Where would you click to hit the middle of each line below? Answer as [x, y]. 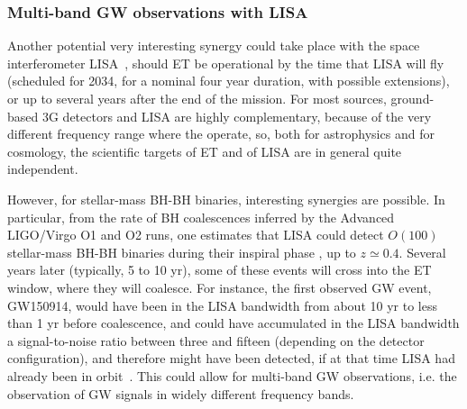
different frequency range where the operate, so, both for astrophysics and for [221, 134]
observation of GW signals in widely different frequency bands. [181, 393]
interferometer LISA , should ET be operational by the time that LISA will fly [226, 63]
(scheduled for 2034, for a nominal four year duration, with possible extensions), [229, 81]
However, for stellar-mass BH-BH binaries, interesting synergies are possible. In [226, 199]
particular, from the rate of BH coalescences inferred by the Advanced [201, 217]
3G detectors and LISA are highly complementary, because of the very [237, 116]
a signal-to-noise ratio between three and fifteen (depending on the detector [216, 340]
